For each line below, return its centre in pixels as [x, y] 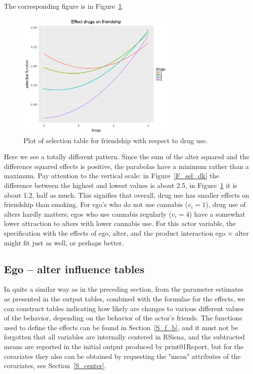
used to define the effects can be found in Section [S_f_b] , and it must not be [121, 327]
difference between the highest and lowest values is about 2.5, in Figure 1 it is [121, 185]
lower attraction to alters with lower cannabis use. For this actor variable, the [120, 223]
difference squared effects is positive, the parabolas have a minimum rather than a [126, 166]
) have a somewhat [217, 214]
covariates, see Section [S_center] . [55, 365]
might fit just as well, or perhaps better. [64, 242]
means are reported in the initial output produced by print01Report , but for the [124, 346]
